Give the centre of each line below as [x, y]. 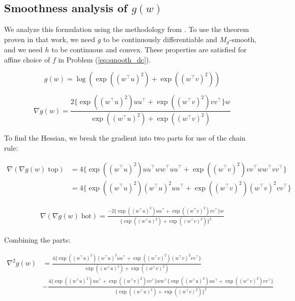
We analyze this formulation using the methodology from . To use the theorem [127, 29]
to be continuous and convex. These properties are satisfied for [149, 49]
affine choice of [27, 59]
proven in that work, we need [50, 39]
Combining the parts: [37, 240]
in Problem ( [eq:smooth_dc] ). [105, 59]
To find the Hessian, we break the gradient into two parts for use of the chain [125, 138]
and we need [23, 49]
